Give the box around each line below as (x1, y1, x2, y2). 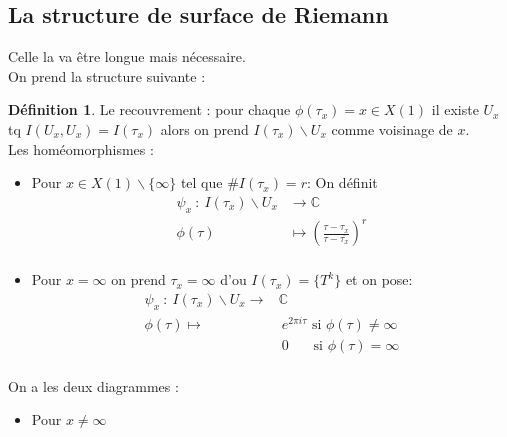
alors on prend (160, 118, 249, 139)
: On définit (306, 172, 378, 193)
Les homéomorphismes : (8, 138, 154, 159)
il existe (431, 99, 479, 120)
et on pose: (345, 269, 413, 290)
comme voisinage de (331, 118, 453, 139)
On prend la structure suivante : (8, 65, 206, 86)
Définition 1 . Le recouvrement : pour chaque (8, 99, 291, 120)
